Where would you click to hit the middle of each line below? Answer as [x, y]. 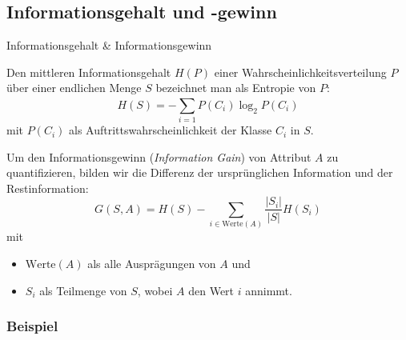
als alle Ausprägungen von [152, 263]
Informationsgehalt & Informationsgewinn [109, 45]
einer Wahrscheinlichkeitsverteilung [300, 72]
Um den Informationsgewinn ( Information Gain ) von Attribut [159, 156]
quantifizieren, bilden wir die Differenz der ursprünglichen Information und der [200, 172]
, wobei [155, 290]
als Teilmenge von [83, 290]
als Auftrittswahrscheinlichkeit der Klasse [170, 130]
